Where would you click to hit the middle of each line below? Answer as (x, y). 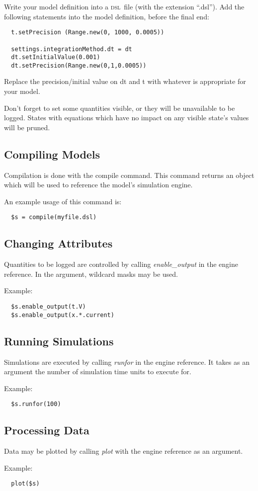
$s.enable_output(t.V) (48, 307)
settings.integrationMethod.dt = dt (72, 49)
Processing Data (47, 430)
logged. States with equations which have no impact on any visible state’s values (127, 118)
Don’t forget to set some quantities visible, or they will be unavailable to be (120, 108)
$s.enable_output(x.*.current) (63, 315)
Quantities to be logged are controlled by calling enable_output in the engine (121, 264)
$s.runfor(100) (36, 404)
